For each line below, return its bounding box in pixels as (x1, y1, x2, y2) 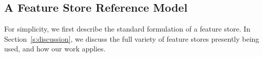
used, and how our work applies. (4, 43, 106, 54)
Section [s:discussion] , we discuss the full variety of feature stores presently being (4, 33, 259, 44)
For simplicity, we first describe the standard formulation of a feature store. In (4, 23, 251, 34)
